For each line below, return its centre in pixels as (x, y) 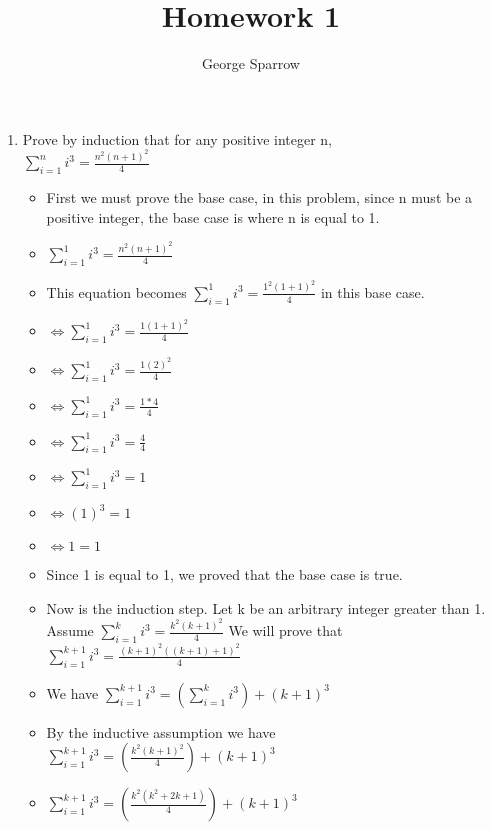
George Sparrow (251, 63)
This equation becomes (116, 291)
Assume (70, 630)
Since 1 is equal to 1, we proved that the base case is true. (224, 574)
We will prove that (285, 630)
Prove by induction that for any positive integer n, (177, 138)
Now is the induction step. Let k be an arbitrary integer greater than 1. (266, 607)
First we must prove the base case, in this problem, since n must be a (259, 196)
